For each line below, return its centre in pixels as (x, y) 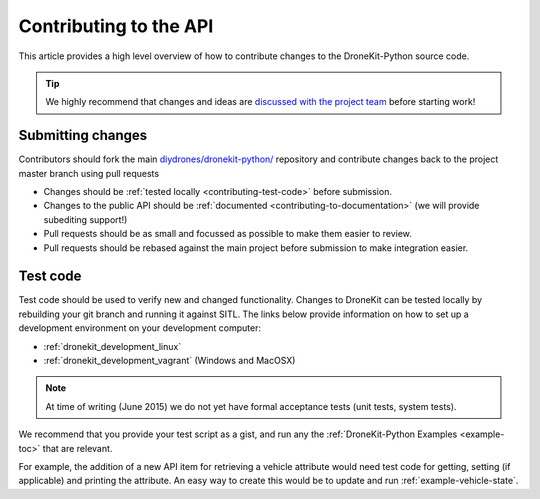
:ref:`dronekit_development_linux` (112, 346)
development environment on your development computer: (140, 328)
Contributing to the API (116, 26)
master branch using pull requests (89, 173)
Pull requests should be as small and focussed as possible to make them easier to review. (227, 234)
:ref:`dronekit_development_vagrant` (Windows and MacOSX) (169, 361)
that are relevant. (77, 448)
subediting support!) (85, 219)
